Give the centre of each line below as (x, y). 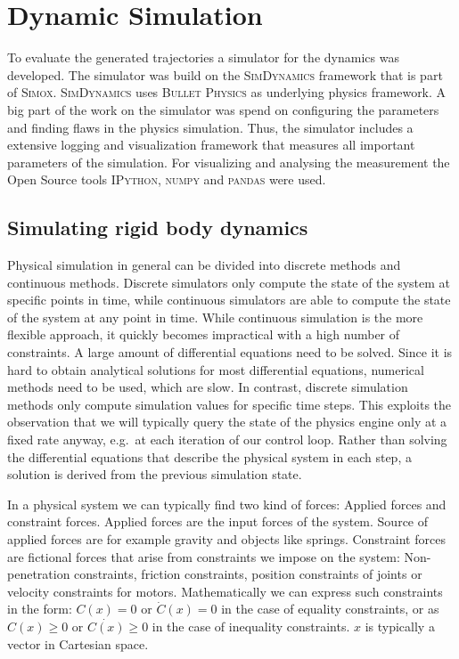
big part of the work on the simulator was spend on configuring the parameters (223, 109)
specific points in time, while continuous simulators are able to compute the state (229, 300)
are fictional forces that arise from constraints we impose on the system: (204, 556)
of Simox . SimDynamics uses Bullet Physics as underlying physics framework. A (227, 92)
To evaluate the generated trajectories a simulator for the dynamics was (203, 57)
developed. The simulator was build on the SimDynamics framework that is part (225, 74)
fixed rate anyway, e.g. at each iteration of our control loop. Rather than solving (227, 439)
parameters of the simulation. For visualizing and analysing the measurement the (229, 162)
